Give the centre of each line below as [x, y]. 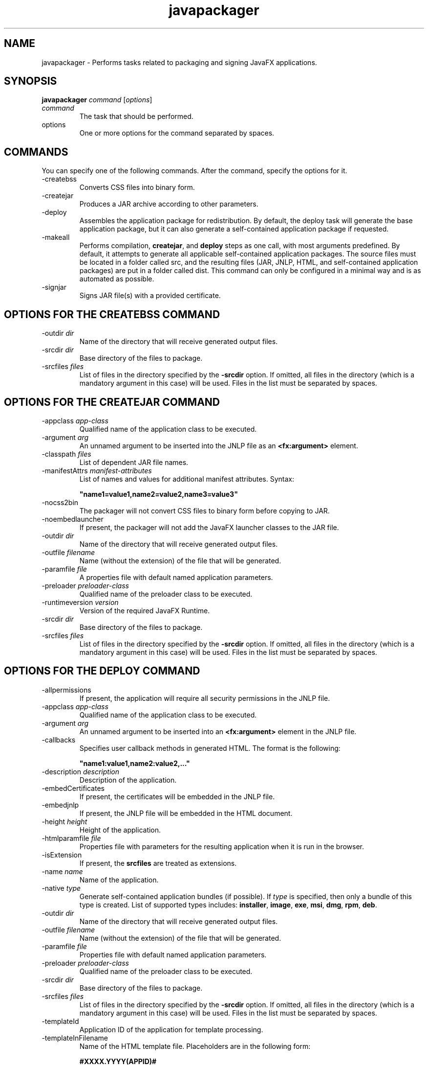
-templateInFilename [75, 1038]
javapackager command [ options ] [97, 100]
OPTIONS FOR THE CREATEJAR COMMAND [112, 402]
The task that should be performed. [136, 116]
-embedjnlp [60, 805]
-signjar [54, 287]
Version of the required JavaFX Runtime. [145, 610]
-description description [80, 771]
